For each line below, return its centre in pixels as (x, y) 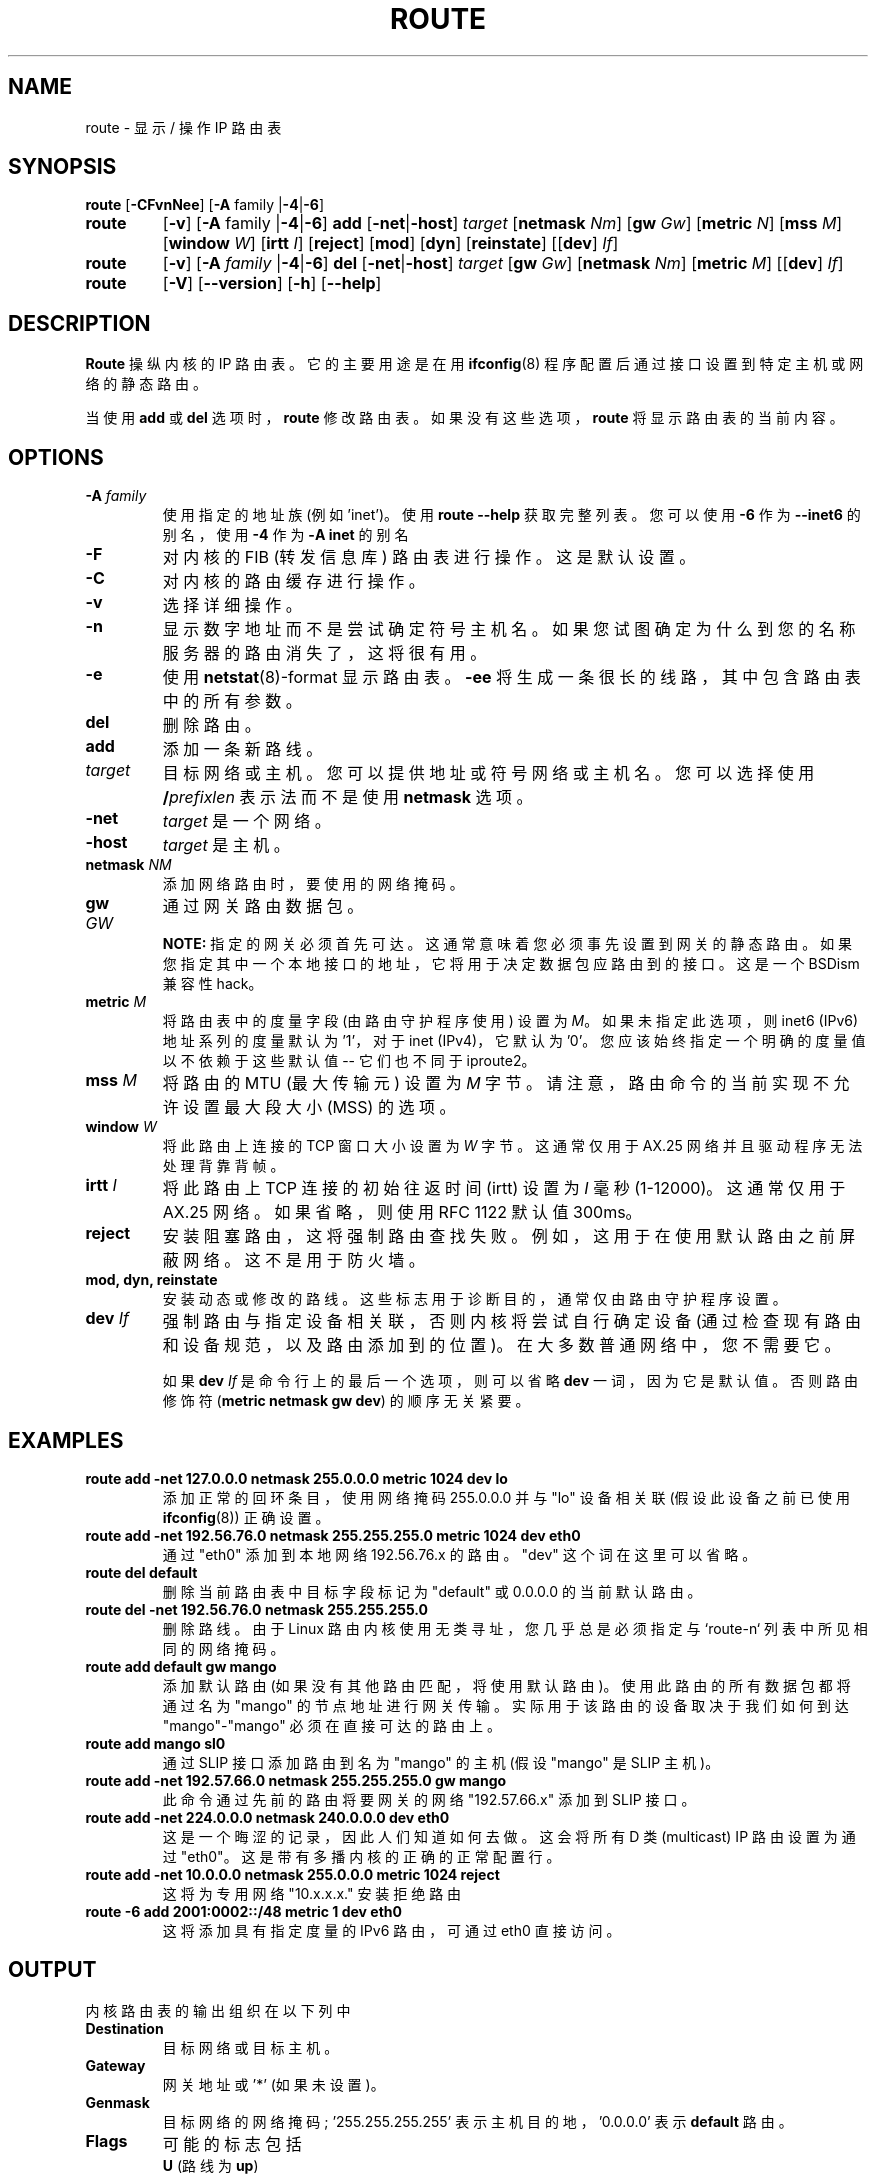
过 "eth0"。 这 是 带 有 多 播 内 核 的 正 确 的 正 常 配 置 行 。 (361, 1856)
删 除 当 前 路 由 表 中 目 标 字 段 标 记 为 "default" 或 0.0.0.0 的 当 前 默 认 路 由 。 (432, 1591)
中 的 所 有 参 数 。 (232, 701)
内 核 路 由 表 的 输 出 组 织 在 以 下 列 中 (218, 2010)
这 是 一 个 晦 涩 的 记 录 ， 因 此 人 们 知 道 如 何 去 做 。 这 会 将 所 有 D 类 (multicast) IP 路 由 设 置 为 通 (509, 1836)
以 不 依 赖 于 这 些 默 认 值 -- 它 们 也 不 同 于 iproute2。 (349, 1061)
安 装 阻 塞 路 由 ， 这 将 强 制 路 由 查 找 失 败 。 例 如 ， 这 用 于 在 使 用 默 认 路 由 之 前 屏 (509, 1236)
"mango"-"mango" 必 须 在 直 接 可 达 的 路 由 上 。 (331, 1725)
